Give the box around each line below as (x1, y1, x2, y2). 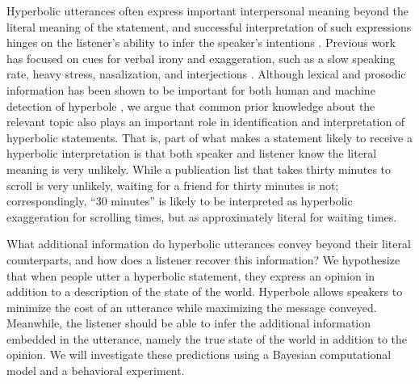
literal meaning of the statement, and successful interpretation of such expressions (6, 18, 412, 35)
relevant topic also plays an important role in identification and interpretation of (6, 113, 405, 130)
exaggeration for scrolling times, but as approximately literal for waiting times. (6, 208, 397, 225)
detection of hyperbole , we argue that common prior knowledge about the (6, 97, 375, 114)
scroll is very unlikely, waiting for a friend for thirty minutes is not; (6, 176, 339, 193)
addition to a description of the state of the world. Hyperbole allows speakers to (6, 283, 403, 300)
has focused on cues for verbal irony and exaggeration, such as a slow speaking (6, 49, 396, 66)
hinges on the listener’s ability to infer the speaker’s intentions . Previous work (6, 34, 396, 51)
